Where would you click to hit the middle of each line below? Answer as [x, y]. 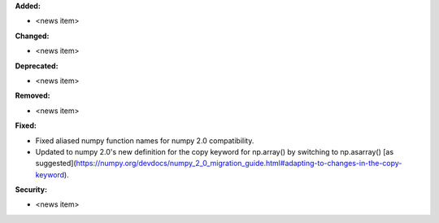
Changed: [32, 36]
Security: [31, 190]
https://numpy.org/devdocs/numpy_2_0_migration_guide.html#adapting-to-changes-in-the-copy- [239, 164]
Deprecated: [37, 66]
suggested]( [56, 164]
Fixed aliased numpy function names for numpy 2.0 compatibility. [145, 140]
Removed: [33, 96]
